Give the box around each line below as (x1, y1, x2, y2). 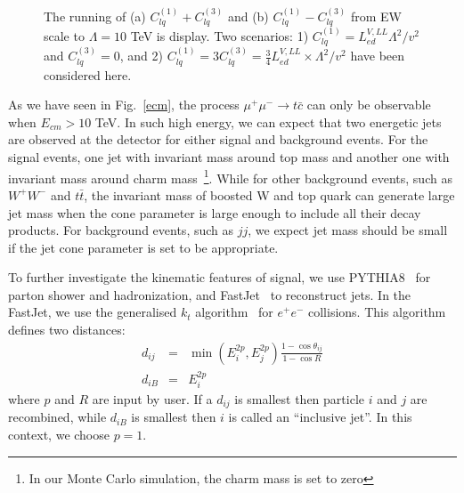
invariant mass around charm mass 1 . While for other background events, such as (8, 166, 452, 187)
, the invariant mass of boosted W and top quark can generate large (84, 185, 455, 204)
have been (350, 46, 405, 65)
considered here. (44, 65, 132, 84)
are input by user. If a (92, 389, 213, 408)
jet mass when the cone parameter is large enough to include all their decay (8, 203, 421, 222)
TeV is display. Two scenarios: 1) (130, 27, 309, 45)
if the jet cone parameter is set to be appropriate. (8, 238, 279, 256)
